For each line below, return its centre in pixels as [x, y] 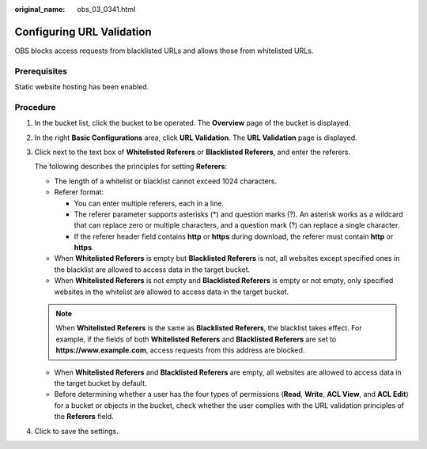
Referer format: [79, 192]
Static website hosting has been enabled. [82, 87]
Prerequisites [41, 71]
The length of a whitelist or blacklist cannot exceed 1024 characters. [166, 181]
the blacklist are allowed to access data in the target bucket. [152, 270]
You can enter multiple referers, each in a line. [149, 203]
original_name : [40, 9]
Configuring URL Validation [83, 32]
